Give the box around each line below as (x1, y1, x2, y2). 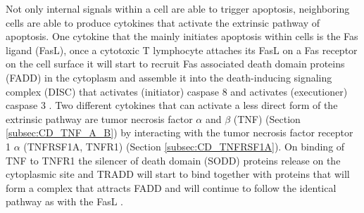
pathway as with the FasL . (6, 194, 123, 209)
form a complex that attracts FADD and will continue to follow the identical (6, 180, 337, 195)
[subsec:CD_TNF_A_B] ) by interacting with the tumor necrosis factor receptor (6, 125, 353, 140)
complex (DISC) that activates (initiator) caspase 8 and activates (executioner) (6, 84, 348, 98)
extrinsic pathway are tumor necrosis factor (6, 111, 193, 126)
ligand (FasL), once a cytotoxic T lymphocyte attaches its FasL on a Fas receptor (6, 42, 358, 57)
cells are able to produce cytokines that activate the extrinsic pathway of (6, 15, 320, 30)
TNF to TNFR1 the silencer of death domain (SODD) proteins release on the (6, 153, 341, 167)
